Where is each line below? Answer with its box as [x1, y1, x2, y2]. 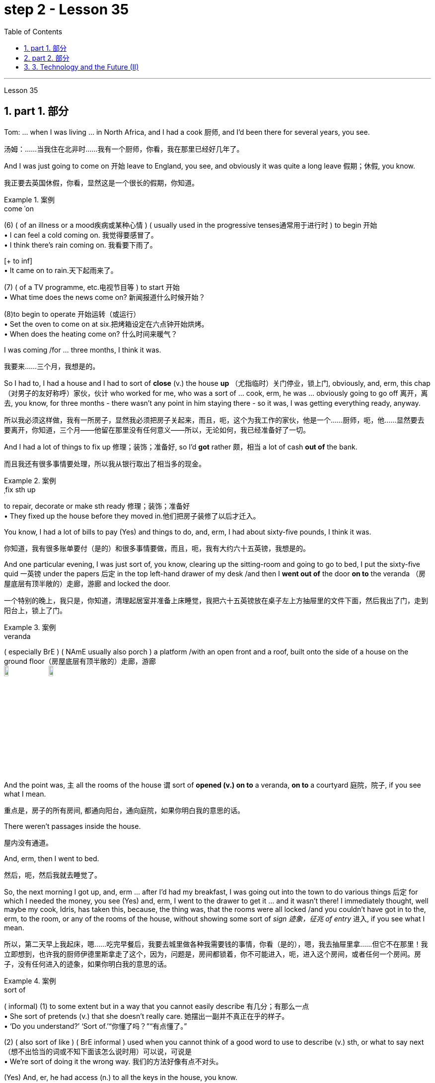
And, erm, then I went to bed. [4, 854, 99, 863]
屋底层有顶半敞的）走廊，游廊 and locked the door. [4, 579, 171, 588]
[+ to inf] [4, 256, 33, 265]
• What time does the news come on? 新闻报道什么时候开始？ [4, 292, 206, 301]
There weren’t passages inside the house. [4, 821, 141, 830]
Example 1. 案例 [4, 195, 55, 204]
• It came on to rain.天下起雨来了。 [4, 266, 118, 274]
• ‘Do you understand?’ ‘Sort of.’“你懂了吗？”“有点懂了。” [4, 1021, 187, 1030]
